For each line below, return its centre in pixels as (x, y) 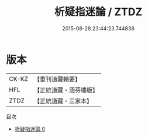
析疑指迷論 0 (30, 129)
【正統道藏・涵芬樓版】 (66, 90)
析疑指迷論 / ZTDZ (98, 12)
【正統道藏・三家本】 (63, 101)
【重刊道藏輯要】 (57, 79)
